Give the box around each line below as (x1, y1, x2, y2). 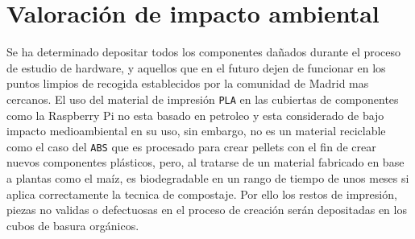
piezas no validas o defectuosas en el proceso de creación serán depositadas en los (6, 201, 407, 218)
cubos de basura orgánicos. (6, 216, 139, 233)
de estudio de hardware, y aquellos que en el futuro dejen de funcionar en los (6, 59, 386, 76)
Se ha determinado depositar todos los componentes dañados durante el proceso (6, 43, 401, 60)
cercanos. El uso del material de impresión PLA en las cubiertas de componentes (6, 90, 399, 107)
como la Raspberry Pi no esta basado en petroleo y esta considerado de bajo (6, 106, 384, 123)
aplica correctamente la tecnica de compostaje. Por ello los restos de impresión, (6, 185, 397, 202)
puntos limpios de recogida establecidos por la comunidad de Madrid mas (6, 75, 369, 92)
